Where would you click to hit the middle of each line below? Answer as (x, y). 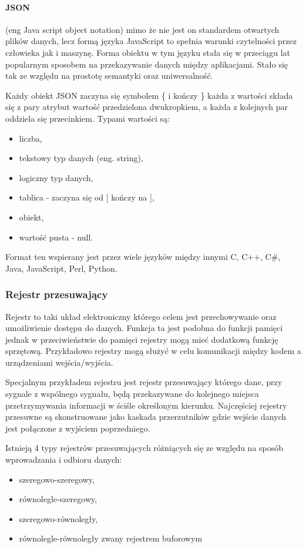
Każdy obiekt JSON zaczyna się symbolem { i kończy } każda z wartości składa (149, 95)
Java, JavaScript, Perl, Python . (61, 268)
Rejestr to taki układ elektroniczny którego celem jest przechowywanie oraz (141, 316)
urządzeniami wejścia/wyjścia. (59, 362)
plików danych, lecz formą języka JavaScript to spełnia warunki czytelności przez (151, 41)
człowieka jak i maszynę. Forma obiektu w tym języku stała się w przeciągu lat (148, 52)
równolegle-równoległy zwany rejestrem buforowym (111, 538)
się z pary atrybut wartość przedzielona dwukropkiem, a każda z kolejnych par (147, 107)
